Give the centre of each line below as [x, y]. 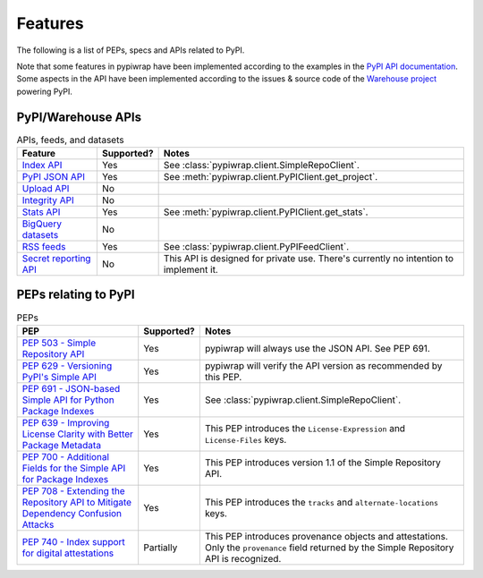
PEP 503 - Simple [59, 343]
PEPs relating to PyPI [76, 295]
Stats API [41, 212]
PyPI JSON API [53, 177]
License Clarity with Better [78, 434]
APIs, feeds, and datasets [70, 140]
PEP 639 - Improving [66, 422]
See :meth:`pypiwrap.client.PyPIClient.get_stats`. [266, 212]
